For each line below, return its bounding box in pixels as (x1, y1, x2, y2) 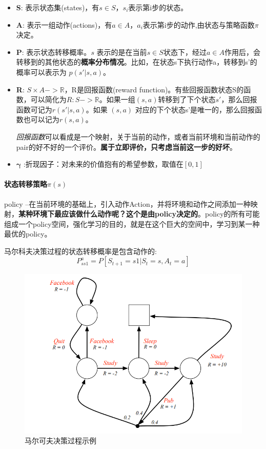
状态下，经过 (163, 46, 207, 57)
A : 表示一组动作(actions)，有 (16, 19, 112, 30)
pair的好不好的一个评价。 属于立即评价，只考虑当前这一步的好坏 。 (16, 141, 237, 152)
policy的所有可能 (205, 208, 260, 219)
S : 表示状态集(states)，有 (16, 2, 99, 12)
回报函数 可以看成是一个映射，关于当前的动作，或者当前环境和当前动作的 (16, 131, 260, 142)
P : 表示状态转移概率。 (16, 46, 91, 57)
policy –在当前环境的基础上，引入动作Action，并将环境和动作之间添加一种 (4, 198, 251, 209)
